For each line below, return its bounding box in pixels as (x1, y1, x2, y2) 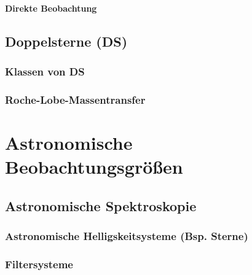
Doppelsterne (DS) (5, 31, 128, 50)
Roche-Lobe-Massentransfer (5, 91, 146, 107)
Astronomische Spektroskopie (5, 196, 197, 215)
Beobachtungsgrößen (5, 154, 183, 179)
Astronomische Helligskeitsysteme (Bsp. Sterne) (5, 228, 248, 243)
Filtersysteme (5, 256, 73, 271)
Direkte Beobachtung (5, 1, 97, 14)
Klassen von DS (5, 63, 85, 79)
